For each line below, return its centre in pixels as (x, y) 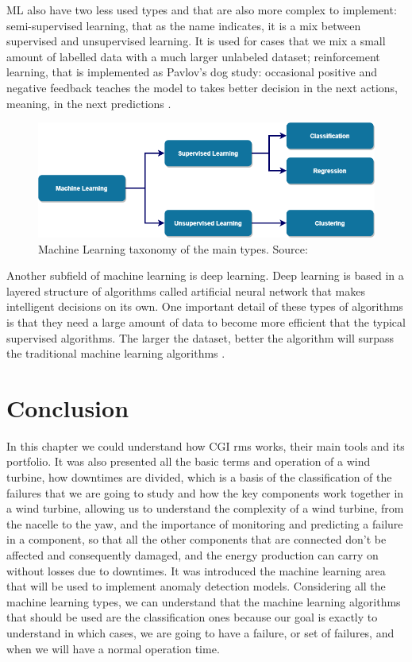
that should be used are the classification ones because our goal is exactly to (192, 617)
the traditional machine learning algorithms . (116, 353)
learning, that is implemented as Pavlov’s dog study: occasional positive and (192, 72)
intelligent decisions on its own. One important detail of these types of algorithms (205, 306)
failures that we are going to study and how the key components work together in (205, 492)
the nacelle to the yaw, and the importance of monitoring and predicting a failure (205, 523)
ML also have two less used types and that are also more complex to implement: (202, 10)
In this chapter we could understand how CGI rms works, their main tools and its (206, 445)
